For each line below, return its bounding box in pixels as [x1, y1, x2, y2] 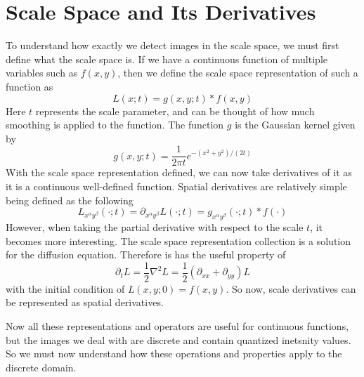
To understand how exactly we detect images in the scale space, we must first [6, 38, 339, 53]
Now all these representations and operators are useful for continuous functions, [6, 318, 349, 333]
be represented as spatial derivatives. [6, 295, 164, 310]
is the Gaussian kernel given [235, 117, 356, 132]
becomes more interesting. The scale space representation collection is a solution [6, 233, 351, 248]
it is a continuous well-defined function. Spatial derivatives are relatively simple [6, 178, 347, 193]
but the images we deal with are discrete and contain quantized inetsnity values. [6, 332, 351, 347]
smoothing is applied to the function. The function [6, 117, 224, 132]
